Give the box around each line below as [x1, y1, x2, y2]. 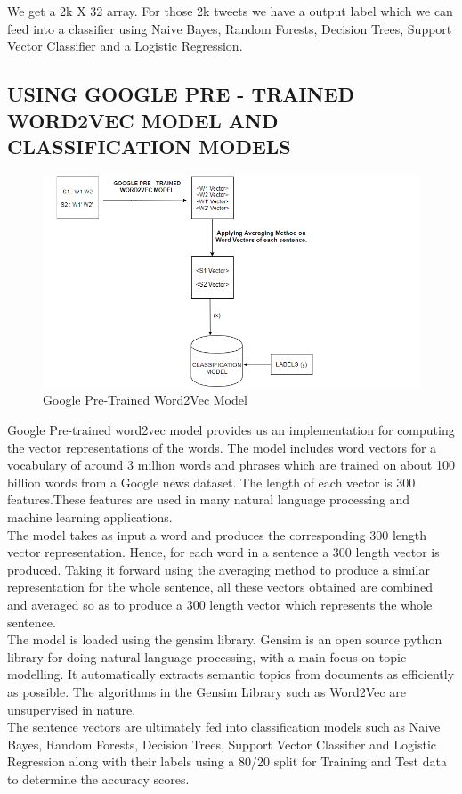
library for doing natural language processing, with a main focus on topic [7, 647, 407, 666]
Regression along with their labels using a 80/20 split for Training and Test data [7, 752, 447, 771]
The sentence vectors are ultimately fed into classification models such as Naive [7, 717, 441, 736]
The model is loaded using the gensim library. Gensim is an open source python [7, 630, 442, 649]
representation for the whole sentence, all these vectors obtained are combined [7, 577, 434, 596]
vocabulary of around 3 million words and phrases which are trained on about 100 [7, 455, 455, 474]
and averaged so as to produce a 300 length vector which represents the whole [7, 594, 433, 613]
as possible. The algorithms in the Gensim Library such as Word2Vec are [7, 682, 406, 700]
